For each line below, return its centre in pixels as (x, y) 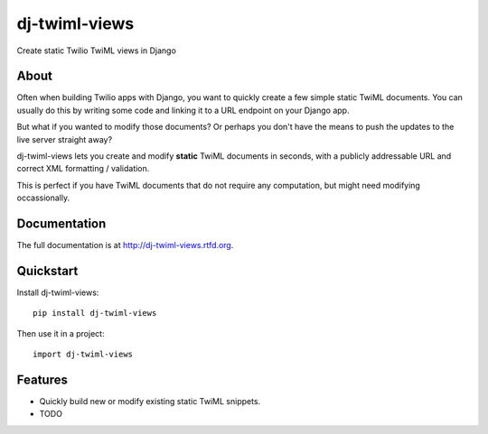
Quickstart (47, 271)
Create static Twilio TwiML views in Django (96, 51)
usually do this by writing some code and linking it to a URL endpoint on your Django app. (183, 110)
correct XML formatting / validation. (83, 169)
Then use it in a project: (61, 333)
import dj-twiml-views (83, 355)
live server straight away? (65, 139)
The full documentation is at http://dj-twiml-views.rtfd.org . (125, 245)
